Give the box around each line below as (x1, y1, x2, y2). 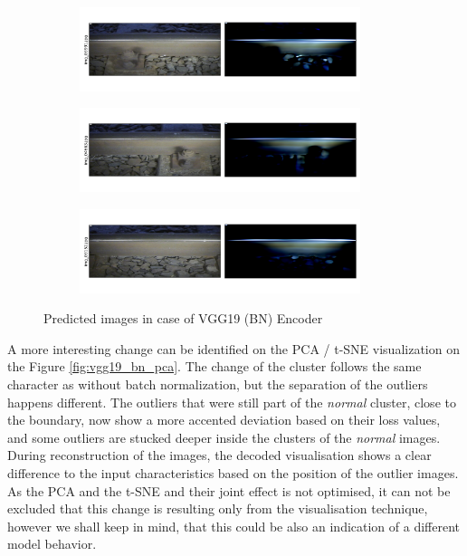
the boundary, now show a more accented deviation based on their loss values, (7, 410, 441, 429)
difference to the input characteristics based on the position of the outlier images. (7, 463, 459, 482)
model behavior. (7, 534, 97, 553)
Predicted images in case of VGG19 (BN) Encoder (43, 309, 323, 328)
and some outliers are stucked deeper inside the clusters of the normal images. (7, 427, 441, 446)
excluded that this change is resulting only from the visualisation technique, (7, 499, 428, 518)
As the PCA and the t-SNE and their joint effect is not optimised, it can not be (7, 481, 451, 500)
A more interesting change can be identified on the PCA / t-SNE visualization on (7, 339, 460, 358)
